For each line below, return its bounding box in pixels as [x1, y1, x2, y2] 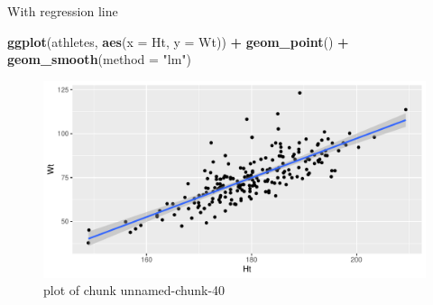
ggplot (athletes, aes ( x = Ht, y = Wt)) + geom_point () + [7, 32, 349, 51]
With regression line [7, 2, 118, 20]
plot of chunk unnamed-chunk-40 [43, 281, 226, 300]
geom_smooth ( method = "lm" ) [7, 50, 192, 69]
